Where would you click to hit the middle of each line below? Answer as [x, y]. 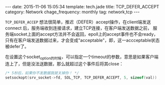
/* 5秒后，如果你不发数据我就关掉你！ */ [42, 73]
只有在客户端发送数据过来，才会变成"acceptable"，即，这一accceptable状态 [82, 40]
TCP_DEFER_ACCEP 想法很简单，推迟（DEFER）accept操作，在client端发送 [78, 22]
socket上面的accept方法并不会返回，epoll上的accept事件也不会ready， [86, 34]
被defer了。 [17, 46]
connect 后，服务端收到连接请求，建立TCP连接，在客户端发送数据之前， [79, 28]
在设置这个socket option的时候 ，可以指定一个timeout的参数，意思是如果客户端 [82, 57]
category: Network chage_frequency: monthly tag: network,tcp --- [72, 12]
